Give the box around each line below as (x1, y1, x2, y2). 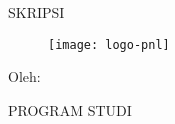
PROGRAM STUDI (8, 99, 132, 120)
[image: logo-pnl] (48, 37, 170, 52)
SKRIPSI (8, 2, 65, 22)
